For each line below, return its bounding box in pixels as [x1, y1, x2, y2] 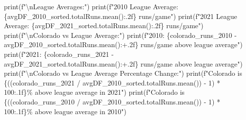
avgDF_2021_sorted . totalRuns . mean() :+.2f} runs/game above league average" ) [4, 58, 243, 69]
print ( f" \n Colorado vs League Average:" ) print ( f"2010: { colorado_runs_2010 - [4, 30, 237, 40]
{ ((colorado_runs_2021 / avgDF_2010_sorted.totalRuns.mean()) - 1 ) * [4, 77, 221, 87]
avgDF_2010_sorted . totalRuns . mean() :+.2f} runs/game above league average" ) [4, 39, 243, 50]
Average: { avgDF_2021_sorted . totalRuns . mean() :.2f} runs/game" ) [4, 20, 204, 31]
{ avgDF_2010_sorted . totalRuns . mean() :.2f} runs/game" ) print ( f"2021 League [4, 11, 237, 21]
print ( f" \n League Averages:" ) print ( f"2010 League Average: [4, 1, 179, 11]
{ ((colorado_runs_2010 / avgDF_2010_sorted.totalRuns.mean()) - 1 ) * [4, 96, 221, 106]
